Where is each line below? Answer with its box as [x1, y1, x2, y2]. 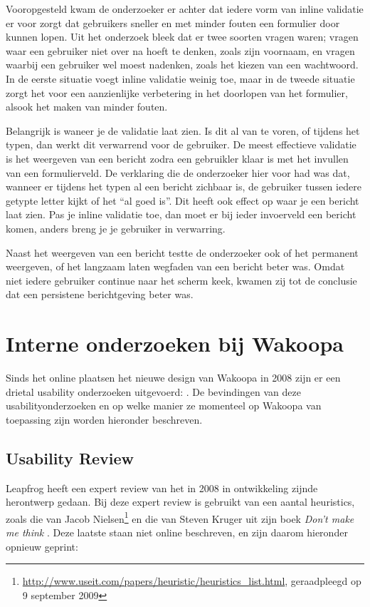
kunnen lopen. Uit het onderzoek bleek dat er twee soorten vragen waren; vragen [6, 29, 359, 44]
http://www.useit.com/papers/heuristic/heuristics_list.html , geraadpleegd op [22, 573, 361, 588]
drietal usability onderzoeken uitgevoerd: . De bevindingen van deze [6, 384, 301, 399]
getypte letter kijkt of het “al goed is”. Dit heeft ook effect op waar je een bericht [6, 193, 359, 208]
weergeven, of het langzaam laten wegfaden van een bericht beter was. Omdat [6, 259, 345, 274]
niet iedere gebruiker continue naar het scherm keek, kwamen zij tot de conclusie [6, 272, 357, 287]
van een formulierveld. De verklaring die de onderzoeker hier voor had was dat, [6, 165, 350, 180]
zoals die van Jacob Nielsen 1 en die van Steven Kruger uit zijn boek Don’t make [6, 509, 354, 526]
